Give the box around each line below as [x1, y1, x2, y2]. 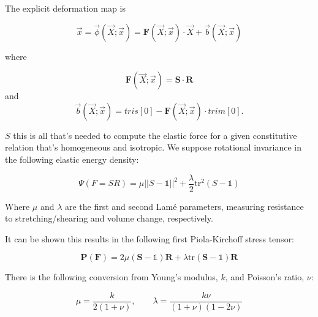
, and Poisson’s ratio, [225, 270, 305, 283]
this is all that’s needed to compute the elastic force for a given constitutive [13, 129, 297, 141]
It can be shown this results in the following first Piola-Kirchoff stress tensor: [5, 232, 295, 245]
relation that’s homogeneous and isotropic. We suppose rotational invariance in [5, 141, 301, 154]
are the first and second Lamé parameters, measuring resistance [64, 200, 304, 212]
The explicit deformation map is [5, 2, 126, 14]
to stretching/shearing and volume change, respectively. [5, 212, 213, 225]
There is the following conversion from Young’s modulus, [5, 270, 218, 283]
